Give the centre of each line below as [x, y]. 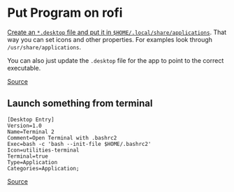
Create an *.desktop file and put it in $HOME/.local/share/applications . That [117, 32]
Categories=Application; [43, 168]
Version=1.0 [24, 126]
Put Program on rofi [65, 13]
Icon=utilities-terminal [43, 150]
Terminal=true [28, 156]
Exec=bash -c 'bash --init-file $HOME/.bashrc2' [79, 144]
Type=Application [32, 162]
